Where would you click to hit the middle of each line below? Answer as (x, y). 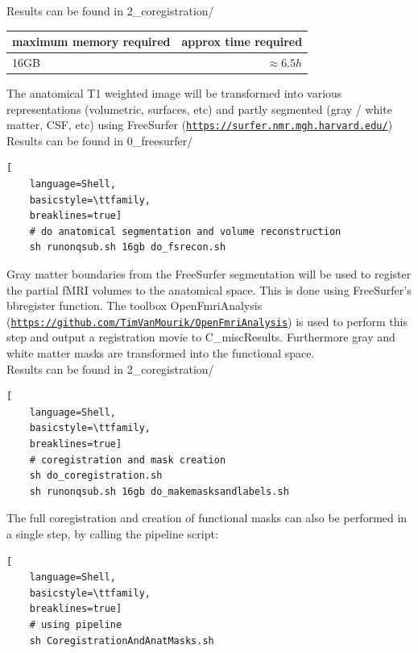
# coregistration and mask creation (128, 460)
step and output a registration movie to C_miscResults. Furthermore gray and (201, 337)
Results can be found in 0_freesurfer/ (100, 140)
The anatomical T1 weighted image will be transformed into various (174, 93)
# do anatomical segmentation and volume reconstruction (185, 231)
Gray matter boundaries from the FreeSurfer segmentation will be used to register (209, 274)
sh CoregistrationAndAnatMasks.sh (122, 640)
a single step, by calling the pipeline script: (112, 534)
